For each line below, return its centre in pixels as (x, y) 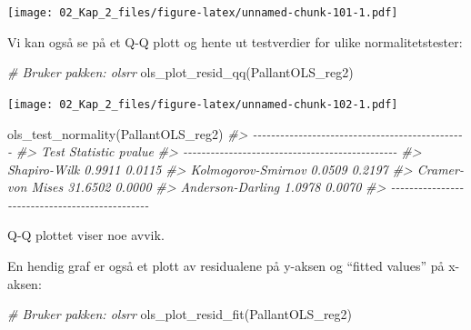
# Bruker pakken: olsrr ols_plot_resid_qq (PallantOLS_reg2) (180, 72)
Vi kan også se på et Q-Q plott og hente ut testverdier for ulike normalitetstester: (235, 41)
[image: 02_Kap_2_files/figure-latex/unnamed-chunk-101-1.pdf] (203, 13)
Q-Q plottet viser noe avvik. (86, 235)
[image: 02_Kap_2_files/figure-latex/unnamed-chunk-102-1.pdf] (203, 104)
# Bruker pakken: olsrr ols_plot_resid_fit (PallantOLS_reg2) (180, 314)
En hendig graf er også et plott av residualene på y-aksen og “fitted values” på (226, 266)
